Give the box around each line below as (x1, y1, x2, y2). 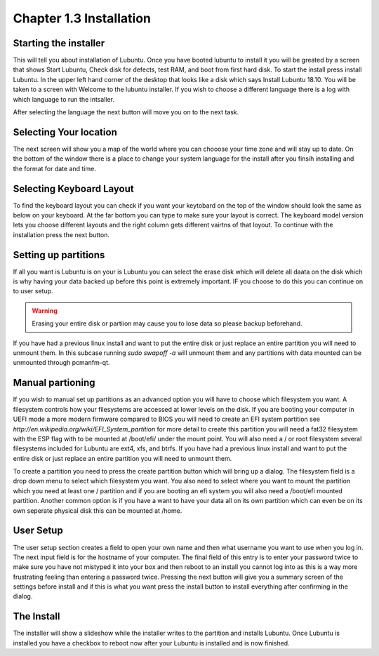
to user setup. (13, 287, 53, 295)
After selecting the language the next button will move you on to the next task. (13, 108, 239, 116)
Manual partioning (13, 377, 95, 389)
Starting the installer (13, 37, 105, 49)
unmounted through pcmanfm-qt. (13, 359, 110, 367)
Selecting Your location (13, 126, 117, 138)
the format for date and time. (13, 164, 96, 173)
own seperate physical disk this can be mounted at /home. (13, 506, 182, 515)
